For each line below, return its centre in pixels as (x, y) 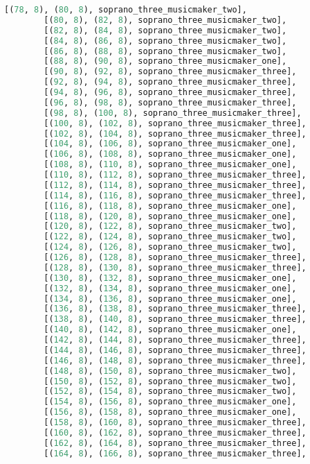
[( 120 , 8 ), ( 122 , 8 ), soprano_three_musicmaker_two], (170, 226)
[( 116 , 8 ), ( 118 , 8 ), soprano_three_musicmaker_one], (170, 206)
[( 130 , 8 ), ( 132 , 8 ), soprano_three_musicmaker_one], (170, 278)
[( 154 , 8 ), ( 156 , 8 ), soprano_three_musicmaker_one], (170, 402)
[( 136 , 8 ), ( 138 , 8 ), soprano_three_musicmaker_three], (175, 309)
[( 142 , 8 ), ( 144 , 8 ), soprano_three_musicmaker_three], (175, 340)
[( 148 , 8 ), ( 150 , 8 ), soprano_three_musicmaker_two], (170, 371)
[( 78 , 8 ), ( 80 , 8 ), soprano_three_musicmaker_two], (126, 10)
